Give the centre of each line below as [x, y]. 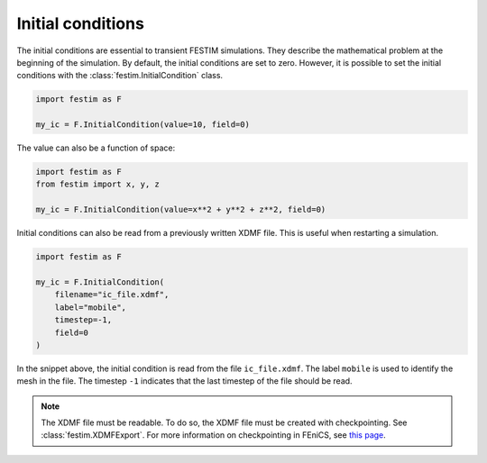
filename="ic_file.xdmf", [112, 295]
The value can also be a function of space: [96, 148]
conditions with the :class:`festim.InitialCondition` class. [120, 76]
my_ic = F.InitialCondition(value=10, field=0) [142, 125]
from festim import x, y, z [97, 184]
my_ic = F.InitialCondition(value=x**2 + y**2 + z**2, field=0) [181, 210]
